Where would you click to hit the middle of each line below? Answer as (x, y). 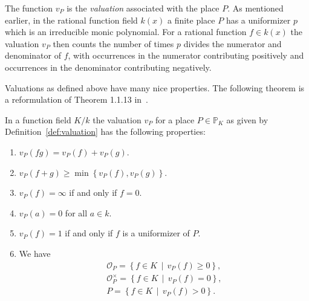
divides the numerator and (233, 43)
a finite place (191, 20)
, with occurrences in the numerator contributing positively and (186, 55)
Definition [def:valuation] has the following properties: (105, 131)
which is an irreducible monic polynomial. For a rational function (126, 32)
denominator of (33, 55)
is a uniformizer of (156, 233)
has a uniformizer (258, 20)
